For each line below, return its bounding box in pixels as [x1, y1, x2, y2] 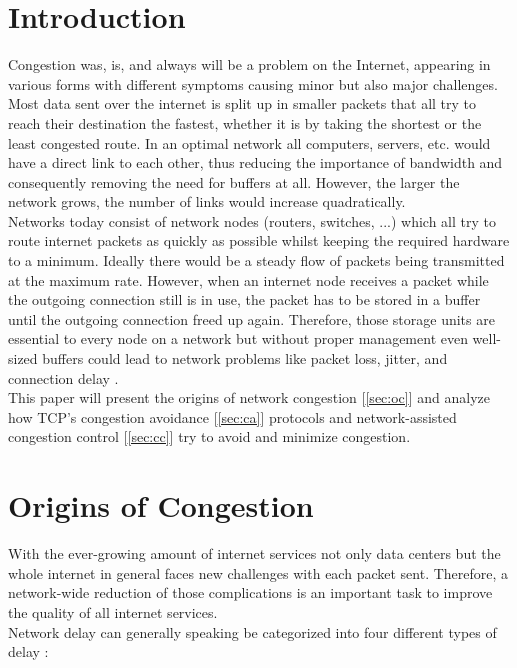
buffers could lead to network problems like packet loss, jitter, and [42, 348, 448, 369]
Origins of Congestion [8, 485, 314, 526]
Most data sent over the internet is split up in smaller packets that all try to [8, 93, 477, 114]
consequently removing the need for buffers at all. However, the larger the [8, 171, 460, 192]
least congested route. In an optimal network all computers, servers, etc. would [8, 132, 491, 153]
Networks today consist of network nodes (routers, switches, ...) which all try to [8, 210, 496, 231]
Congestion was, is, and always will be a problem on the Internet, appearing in [8, 54, 491, 75]
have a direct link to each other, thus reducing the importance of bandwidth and [8, 152, 503, 173]
